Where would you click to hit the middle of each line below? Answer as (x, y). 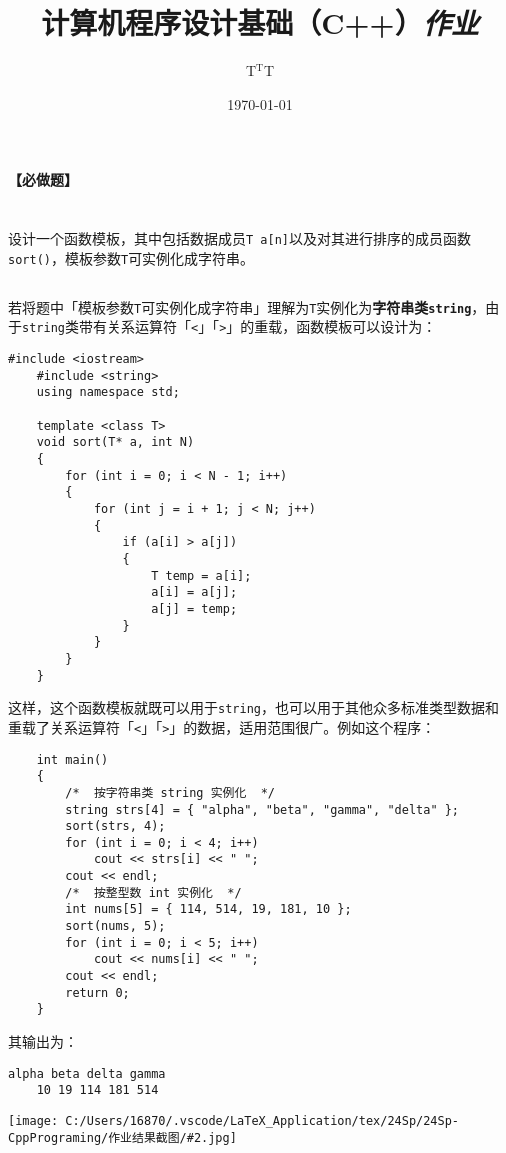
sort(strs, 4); (115, 826)
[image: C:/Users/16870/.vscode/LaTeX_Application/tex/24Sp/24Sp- (234, 1120)
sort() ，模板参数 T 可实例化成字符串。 (131, 257)
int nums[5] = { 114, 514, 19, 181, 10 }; (208, 909)
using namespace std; (108, 392)
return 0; (97, 992)
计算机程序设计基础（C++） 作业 (260, 23)
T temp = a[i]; (201, 575)
